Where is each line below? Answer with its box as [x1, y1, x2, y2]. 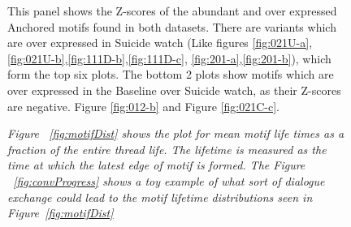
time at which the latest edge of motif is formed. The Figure [7, 156, 305, 173]
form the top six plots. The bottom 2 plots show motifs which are [7, 66, 334, 83]
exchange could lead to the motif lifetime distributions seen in [7, 188, 313, 205]
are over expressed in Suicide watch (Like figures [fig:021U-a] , [7, 34, 313, 51]
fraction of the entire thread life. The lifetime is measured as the [7, 140, 327, 157]
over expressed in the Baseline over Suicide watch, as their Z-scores [7, 81, 341, 98]
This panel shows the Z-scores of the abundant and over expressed [7, 2, 337, 19]
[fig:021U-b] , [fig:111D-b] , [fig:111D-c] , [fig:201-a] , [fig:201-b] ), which [7, 49, 331, 66]
